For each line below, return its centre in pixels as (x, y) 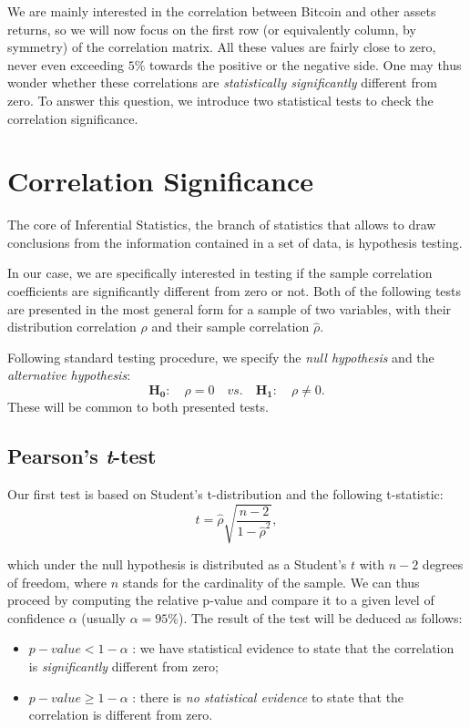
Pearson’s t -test (82, 456)
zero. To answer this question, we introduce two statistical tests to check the (220, 100)
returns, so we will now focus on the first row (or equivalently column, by (212, 29)
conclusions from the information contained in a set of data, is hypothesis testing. (235, 242)
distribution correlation (72, 327)
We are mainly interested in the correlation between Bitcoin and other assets (222, 11)
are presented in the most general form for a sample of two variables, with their (230, 308)
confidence (36, 617)
